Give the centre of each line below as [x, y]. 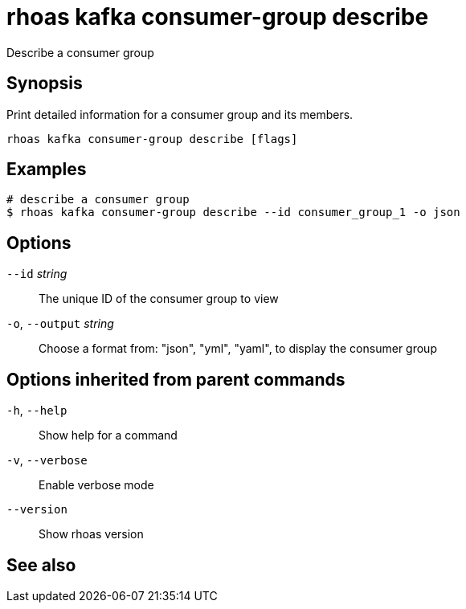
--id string [37, 274]
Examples [47, 170]
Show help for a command [108, 435]
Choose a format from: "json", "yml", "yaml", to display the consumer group [238, 349]
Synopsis [45, 84]
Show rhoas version [91, 534]
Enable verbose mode [96, 485]
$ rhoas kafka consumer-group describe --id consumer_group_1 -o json [233, 213]
